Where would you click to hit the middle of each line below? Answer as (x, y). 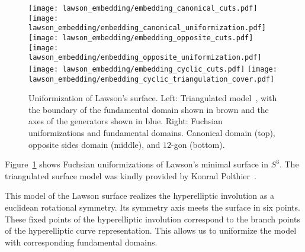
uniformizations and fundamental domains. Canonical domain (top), (152, 133)
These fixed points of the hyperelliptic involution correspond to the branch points (153, 219)
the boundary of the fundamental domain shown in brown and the (149, 109)
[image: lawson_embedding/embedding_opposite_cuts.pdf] (141, 38)
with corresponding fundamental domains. (81, 242)
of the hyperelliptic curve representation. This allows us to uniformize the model (151, 230)
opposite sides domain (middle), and (94, 144)
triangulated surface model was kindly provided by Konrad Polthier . (131, 175)
